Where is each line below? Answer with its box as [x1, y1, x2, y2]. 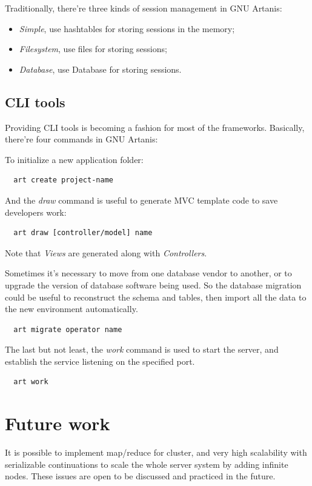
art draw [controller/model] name [13, 228, 153, 238]
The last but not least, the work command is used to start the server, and [5, 343, 279, 356]
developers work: [5, 205, 67, 218]
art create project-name [13, 176, 113, 185]
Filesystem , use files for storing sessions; [19, 42, 167, 55]
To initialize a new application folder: [5, 153, 144, 165]
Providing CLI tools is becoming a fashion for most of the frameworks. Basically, [5, 121, 305, 133]
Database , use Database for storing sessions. [19, 62, 182, 75]
